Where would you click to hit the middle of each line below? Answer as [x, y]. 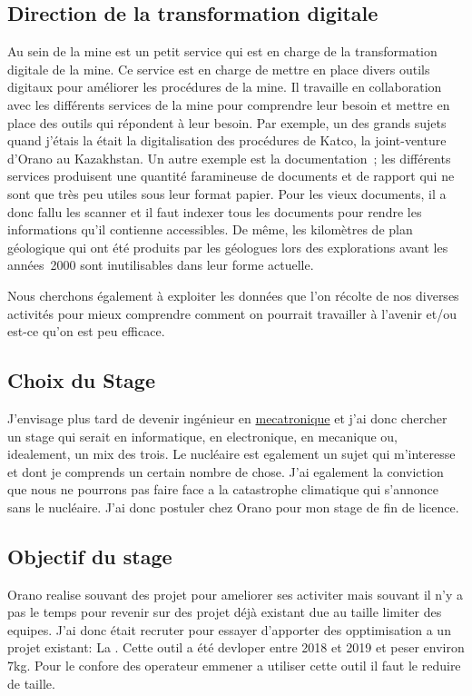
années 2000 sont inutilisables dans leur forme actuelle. [161, 265]
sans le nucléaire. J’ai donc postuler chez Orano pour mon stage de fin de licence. [233, 507]
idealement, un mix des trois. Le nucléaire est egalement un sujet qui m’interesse [231, 454]
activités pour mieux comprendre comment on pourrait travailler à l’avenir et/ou [232, 313]
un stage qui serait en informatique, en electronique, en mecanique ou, [202, 436]
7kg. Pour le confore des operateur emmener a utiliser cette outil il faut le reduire [234, 666]
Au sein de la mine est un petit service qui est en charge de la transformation [222, 51]
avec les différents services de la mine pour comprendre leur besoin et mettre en [229, 104]
